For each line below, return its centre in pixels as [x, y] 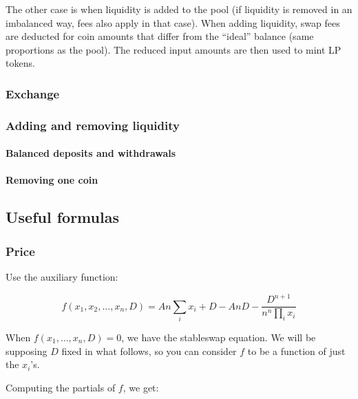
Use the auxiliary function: [62, 277]
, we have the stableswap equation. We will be [219, 337]
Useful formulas [62, 217]
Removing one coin [52, 180]
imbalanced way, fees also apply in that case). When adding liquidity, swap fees [173, 22]
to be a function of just [296, 351]
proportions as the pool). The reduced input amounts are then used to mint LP [173, 49]
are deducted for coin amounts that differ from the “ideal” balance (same [160, 36]
